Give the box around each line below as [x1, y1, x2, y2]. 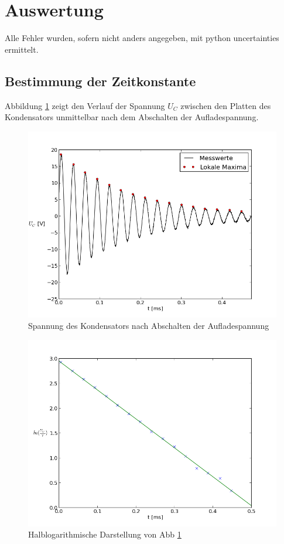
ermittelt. [5, 43, 39, 55]
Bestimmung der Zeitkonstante [5, 72, 196, 90]
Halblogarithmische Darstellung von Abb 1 [28, 528, 182, 540]
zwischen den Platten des [180, 99, 271, 111]
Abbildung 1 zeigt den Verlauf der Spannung [5, 99, 165, 111]
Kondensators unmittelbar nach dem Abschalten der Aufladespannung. [5, 111, 259, 123]
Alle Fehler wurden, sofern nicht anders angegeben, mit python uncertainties [5, 32, 279, 44]
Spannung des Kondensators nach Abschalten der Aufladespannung [28, 319, 269, 332]
